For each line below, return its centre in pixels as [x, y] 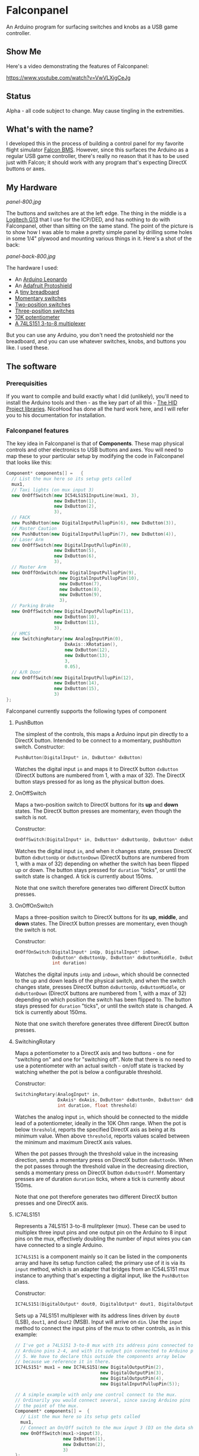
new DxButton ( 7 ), [80, 584]
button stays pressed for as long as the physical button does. [90, 781]
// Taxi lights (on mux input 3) [53, 490]
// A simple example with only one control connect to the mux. [96, 1395]
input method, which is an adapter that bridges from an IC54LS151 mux [102, 1269]
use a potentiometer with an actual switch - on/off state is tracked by [99, 1066]
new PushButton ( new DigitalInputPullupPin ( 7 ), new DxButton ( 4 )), [94, 534]
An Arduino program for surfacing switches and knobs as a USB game [92, 27]
